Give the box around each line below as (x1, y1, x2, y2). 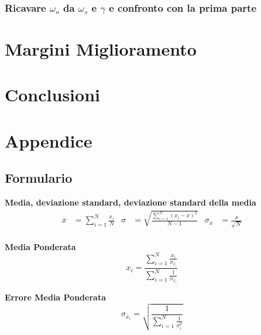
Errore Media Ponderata (5, 290, 106, 303)
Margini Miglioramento (5, 37, 197, 61)
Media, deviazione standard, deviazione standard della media (5, 196, 256, 208)
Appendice (5, 128, 92, 152)
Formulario (5, 169, 73, 187)
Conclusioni (5, 83, 100, 107)
